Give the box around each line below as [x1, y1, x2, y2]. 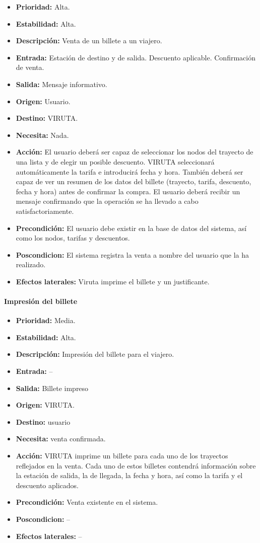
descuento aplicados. [16, 480, 79, 490]
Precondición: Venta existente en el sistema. [16, 497, 158, 507]
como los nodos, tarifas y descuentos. [16, 232, 130, 243]
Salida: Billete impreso [16, 382, 89, 393]
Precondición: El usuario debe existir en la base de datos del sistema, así [16, 222, 247, 233]
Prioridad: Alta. [16, 2, 70, 12]
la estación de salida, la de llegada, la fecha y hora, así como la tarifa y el [16, 470, 243, 481]
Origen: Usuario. [16, 96, 71, 106]
